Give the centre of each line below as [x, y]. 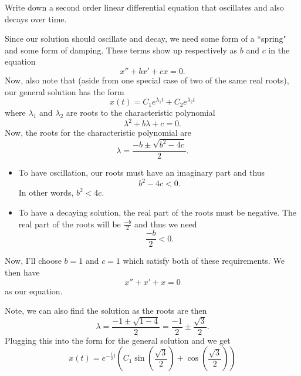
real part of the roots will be [70, 224]
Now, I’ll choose [33, 261]
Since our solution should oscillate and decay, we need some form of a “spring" [146, 38]
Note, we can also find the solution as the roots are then [106, 310]
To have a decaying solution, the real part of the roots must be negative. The [158, 212]
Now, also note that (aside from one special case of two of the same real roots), [147, 80]
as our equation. [34, 291]
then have [22, 272]
